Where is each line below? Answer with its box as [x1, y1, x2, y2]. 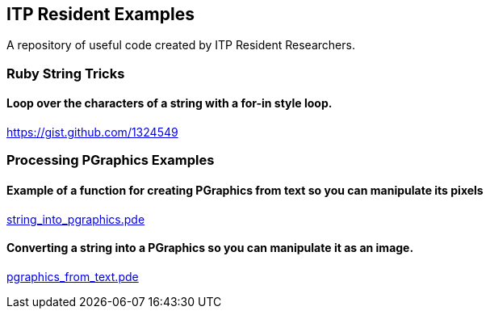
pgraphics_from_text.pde [6, 269, 139, 283]
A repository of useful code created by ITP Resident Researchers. [6, 38, 355, 52]
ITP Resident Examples [6, 4, 195, 24]
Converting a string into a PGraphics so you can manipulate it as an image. [6, 241, 414, 255]
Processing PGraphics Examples [6, 152, 215, 169]
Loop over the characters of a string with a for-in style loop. [6, 96, 333, 111]
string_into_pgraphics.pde [6, 212, 145, 226]
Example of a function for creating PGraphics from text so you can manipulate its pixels [6, 183, 484, 197]
